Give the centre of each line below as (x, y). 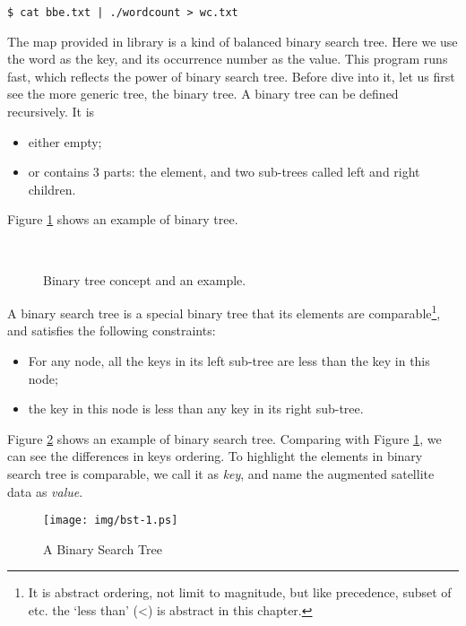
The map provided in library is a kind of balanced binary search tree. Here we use (233, 41)
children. (52, 189)
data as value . (45, 491)
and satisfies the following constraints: (112, 330)
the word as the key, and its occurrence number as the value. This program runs (228, 59)
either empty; (65, 141)
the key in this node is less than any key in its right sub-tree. (196, 409)
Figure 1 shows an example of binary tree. (123, 219)
